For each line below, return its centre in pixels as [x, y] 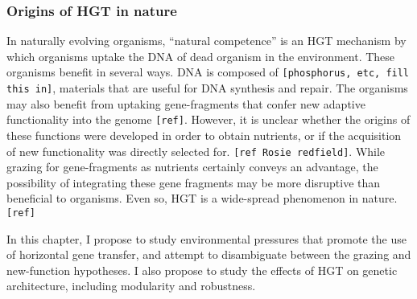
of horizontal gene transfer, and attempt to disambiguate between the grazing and [209, 254]
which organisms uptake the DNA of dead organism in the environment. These [201, 56]
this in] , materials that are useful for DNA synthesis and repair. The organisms [207, 88]
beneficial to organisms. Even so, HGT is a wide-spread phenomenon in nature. [202, 198]
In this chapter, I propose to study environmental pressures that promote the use [206, 238]
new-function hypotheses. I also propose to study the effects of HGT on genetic [202, 270]
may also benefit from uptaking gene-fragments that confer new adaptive [186, 103]
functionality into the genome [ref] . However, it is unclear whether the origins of [208, 119]
